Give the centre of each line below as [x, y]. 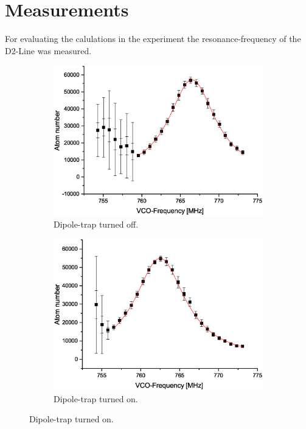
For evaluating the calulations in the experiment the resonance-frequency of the [153, 39]
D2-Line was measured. [48, 50]
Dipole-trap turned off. [96, 224]
